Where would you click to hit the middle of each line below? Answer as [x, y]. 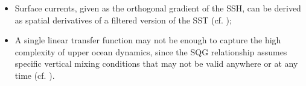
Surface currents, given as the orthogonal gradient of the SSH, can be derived [158, 8]
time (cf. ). [35, 75]
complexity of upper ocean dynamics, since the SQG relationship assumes [151, 51]
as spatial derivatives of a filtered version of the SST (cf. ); [123, 20]
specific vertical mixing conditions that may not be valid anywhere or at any [156, 63]
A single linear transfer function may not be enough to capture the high [148, 40]
